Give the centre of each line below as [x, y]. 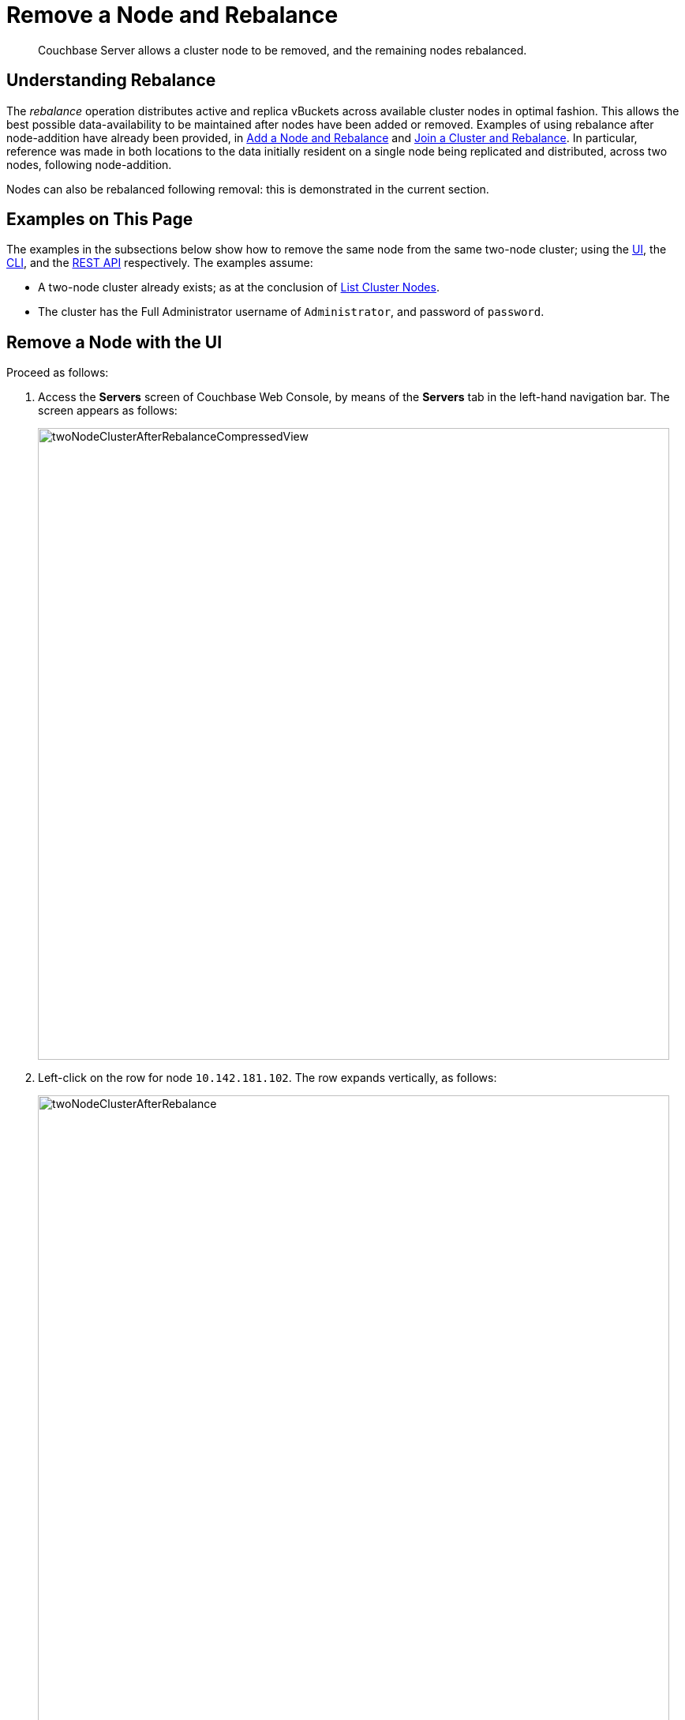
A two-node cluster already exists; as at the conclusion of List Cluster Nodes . [239, 287]
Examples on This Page [100, 220]
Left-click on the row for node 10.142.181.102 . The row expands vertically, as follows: [268, 1078]
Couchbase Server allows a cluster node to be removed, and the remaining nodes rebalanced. [283, 50]
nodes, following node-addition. [89, 164]
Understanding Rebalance [111, 81]
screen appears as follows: [108, 411]
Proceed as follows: [58, 373]
